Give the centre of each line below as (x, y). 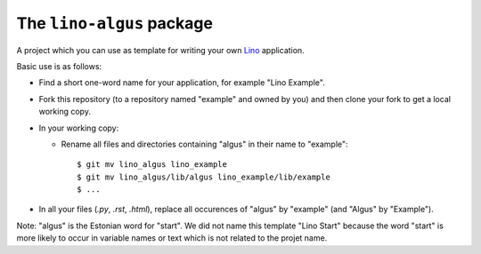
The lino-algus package (115, 23)
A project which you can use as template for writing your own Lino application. (160, 50)
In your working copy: (79, 128)
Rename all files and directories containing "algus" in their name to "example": (204, 144)
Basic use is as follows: (59, 66)
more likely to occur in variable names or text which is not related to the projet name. (172, 238)
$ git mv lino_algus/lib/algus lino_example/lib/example (204, 177)
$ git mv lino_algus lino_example (152, 165)
